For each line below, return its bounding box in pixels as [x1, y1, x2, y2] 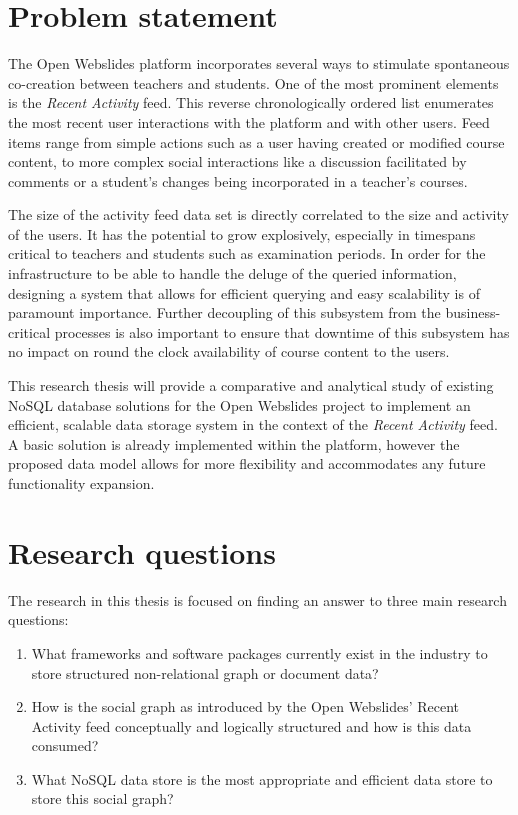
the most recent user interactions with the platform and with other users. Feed [8, 111, 490, 132]
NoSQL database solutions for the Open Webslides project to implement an [8, 394, 471, 415]
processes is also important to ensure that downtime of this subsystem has [54, 321, 510, 342]
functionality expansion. [8, 473, 155, 493]
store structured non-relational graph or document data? [31, 662, 379, 683]
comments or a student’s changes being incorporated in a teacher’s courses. [8, 170, 468, 191]
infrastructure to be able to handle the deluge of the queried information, [8, 263, 457, 284]
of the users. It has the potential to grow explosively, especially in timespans [8, 223, 476, 244]
